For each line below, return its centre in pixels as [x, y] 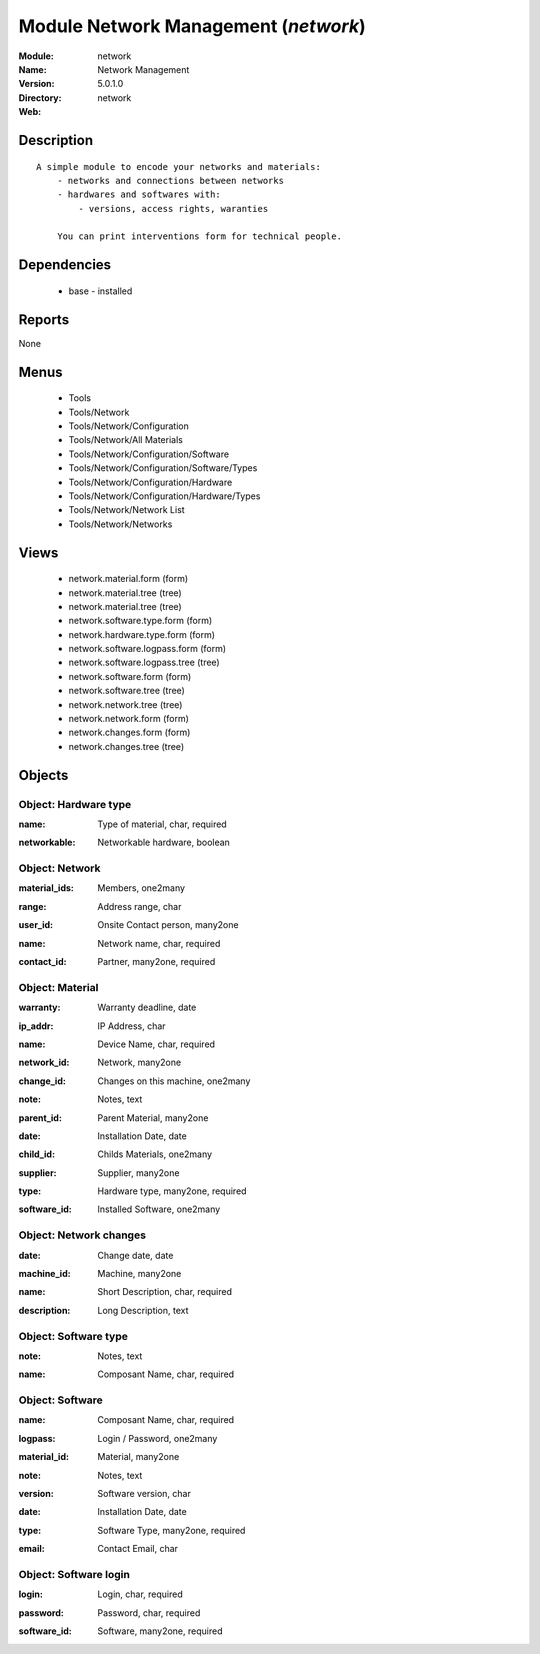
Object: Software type [73, 1336]
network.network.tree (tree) [125, 704]
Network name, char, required [159, 943]
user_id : [36, 925]
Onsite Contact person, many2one [168, 925]
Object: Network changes [82, 1235]
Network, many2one [139, 1062]
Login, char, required [140, 1594]
